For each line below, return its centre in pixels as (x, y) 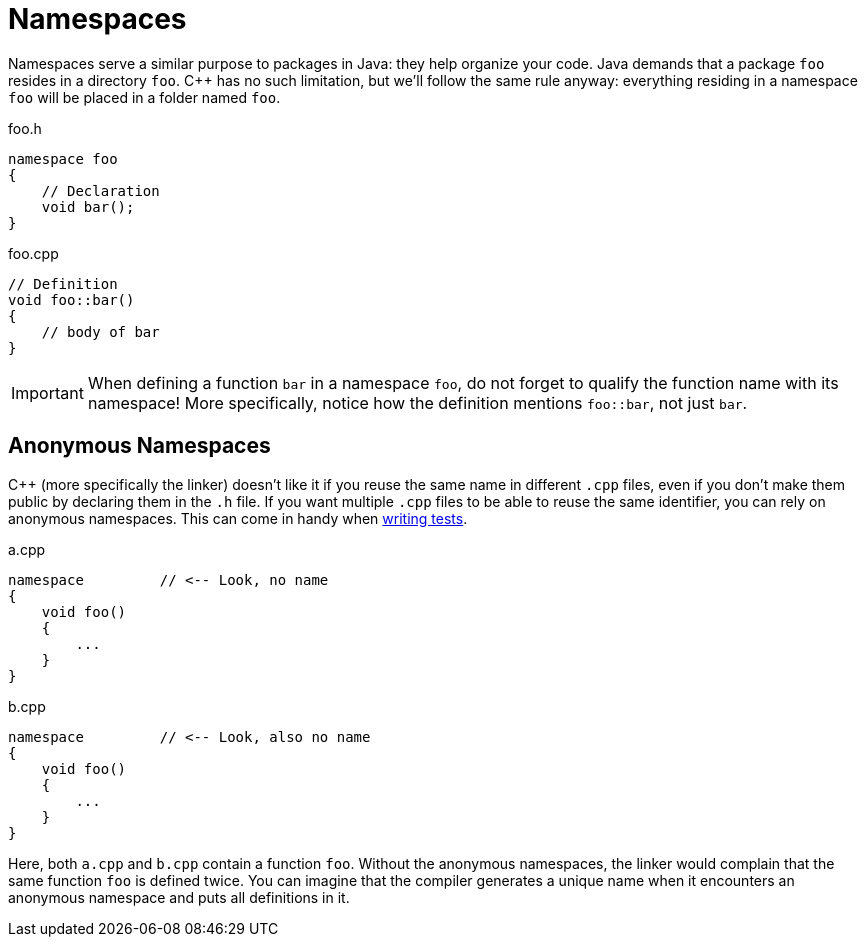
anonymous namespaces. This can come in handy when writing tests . (238, 518)
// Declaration (100, 190)
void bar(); (88, 206)
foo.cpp (33, 253)
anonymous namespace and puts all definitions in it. (179, 897)
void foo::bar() (71, 299)
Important (47, 392)
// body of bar (100, 331)
